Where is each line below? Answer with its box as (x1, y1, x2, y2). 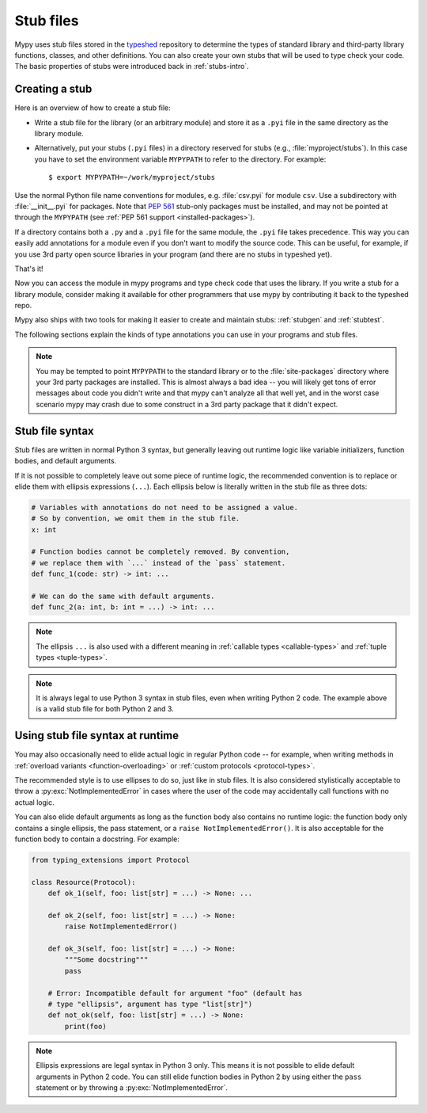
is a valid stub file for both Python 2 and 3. (36, 704, 174, 714)
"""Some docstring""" (64, 955, 149, 964)
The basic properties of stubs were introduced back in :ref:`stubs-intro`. (14, 62, 249, 71)
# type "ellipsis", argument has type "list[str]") (47, 1000, 253, 1009)
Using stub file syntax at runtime (14, 729, 179, 742)
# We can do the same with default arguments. (31, 592, 215, 601)
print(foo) (64, 1022, 107, 1031)
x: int (31, 525, 57, 534)
